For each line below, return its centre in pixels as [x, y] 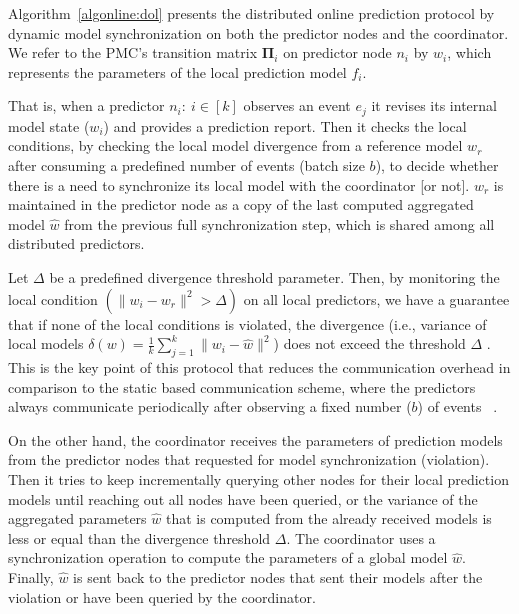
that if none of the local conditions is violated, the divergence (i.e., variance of [247, 323]
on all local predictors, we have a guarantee [376, 298]
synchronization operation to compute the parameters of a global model [228, 557]
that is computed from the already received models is [328, 518]
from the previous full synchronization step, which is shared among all [279, 223]
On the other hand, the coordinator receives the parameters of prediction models [255, 439]
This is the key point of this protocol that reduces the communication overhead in [259, 366]
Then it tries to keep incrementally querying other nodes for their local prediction [258, 478]
